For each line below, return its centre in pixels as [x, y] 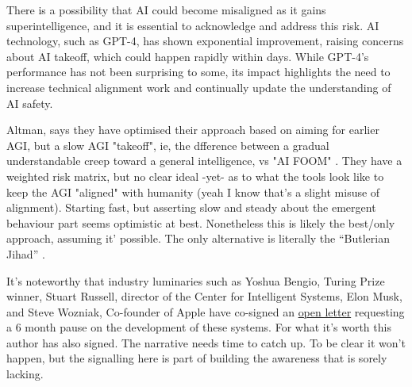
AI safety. [30, 103]
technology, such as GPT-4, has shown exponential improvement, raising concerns [205, 41]
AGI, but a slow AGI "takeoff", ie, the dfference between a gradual [168, 145]
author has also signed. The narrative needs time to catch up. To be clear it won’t [206, 342]
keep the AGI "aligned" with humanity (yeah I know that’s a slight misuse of [193, 192]
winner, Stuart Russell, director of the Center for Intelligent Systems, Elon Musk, [204, 296]
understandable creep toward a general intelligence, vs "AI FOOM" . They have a [204, 161]
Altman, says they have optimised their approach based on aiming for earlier [193, 130]
